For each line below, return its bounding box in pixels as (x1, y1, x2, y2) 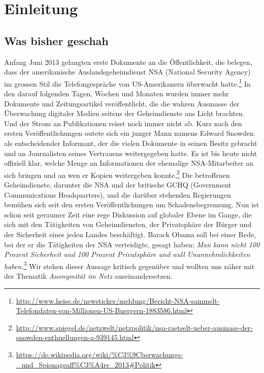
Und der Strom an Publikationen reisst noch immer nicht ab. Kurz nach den (4, 118, 242, 128)
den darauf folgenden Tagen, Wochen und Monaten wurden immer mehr (4, 88, 229, 99)
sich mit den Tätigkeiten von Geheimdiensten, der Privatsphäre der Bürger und (4, 219, 252, 230)
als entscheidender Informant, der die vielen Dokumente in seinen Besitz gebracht (4, 137, 257, 148)
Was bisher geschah (4, 32, 109, 48)
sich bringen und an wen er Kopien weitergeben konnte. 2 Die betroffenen (4, 168, 230, 180)
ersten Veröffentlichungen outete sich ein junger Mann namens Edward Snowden (4, 128, 254, 138)
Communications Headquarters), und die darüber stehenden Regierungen (4, 189, 232, 200)
